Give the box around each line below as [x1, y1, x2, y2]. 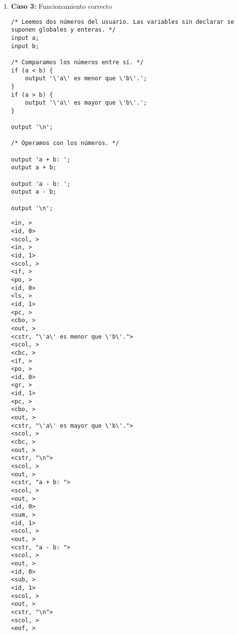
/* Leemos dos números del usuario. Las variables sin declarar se [11, 18, 234, 25]
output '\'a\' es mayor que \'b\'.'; [25, 99, 147, 107]
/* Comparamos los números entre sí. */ [11, 58, 144, 66]
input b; [11, 42, 39, 50]
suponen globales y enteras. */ [11, 26, 116, 34]
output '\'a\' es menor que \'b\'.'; [25, 75, 147, 82]
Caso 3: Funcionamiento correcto [11, 1, 112, 11]
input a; [11, 34, 39, 41]
